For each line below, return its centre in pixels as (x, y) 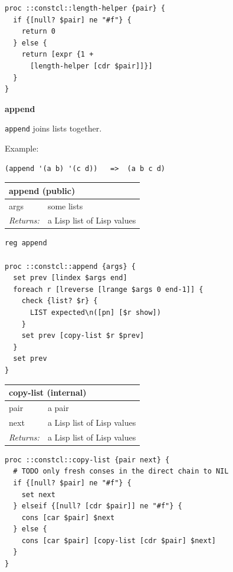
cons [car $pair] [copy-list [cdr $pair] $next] (119, 540)
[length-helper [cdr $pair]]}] (91, 66)
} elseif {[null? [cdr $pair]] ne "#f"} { (98, 506)
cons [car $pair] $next (68, 517)
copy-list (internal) (48, 392)
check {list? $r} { (60, 301)
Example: (22, 148)
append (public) (42, 190)
